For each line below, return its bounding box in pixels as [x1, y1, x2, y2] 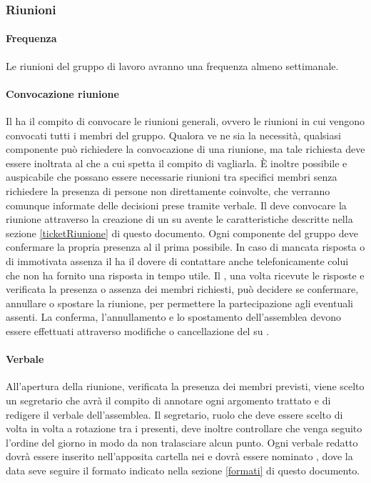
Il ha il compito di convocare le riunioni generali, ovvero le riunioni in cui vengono [6, 114, 365, 129]
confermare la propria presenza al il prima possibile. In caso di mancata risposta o [6, 239, 365, 254]
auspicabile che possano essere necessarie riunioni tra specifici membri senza [6, 169, 337, 184]
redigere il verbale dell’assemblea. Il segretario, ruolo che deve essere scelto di [6, 407, 343, 422]
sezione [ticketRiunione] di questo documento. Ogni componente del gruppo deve [6, 225, 358, 240]
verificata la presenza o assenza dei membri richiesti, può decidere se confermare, [6, 282, 359, 297]
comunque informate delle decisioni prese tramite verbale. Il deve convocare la [6, 197, 347, 212]
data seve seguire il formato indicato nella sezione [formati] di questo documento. [6, 462, 360, 477]
